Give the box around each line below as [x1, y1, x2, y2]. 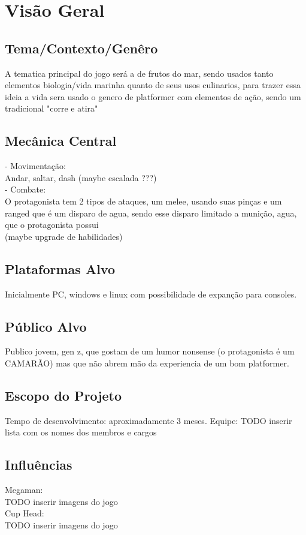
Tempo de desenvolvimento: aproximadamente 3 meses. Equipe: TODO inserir [5, 414, 292, 426]
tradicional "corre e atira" [5, 102, 98, 115]
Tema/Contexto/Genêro [5, 38, 158, 57]
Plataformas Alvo [5, 259, 116, 278]
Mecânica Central [5, 131, 117, 150]
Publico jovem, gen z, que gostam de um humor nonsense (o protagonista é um [5, 345, 295, 357]
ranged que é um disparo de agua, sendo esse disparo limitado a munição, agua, [5, 206, 297, 219]
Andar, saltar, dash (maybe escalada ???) [5, 171, 157, 184]
